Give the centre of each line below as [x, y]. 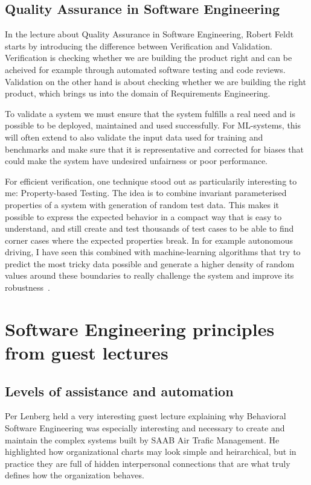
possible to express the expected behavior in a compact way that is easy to [143, 216]
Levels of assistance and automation [119, 391]
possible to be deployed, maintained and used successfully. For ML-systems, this [153, 125]
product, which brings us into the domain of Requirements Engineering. [138, 93]
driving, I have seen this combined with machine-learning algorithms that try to [153, 252]
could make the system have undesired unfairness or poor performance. [136, 161]
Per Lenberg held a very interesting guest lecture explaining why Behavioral [146, 416]
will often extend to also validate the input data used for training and [134, 137]
